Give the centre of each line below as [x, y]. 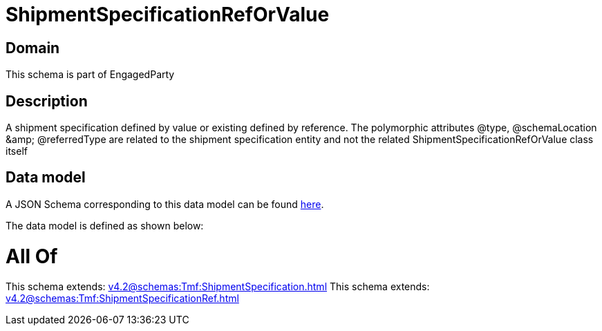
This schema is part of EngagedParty [90, 75]
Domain [33, 48]
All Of [32, 256]
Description [47, 101]
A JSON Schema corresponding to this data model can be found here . [165, 204]
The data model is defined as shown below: [105, 225]
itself [17, 151]
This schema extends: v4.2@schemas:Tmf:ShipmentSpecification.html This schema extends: [218, 287]
